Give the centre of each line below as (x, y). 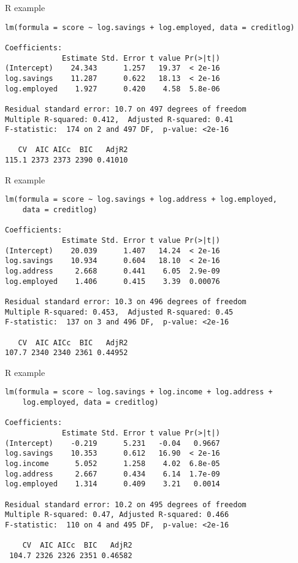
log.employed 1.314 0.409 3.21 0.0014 (113, 484)
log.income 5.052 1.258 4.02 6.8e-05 (113, 464)
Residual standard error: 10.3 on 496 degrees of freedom (126, 301)
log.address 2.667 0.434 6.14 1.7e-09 (113, 474)
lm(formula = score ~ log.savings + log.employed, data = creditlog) (150, 27)
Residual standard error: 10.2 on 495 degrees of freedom (126, 504)
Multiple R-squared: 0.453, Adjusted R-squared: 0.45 (119, 312)
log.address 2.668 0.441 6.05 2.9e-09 (113, 271)
